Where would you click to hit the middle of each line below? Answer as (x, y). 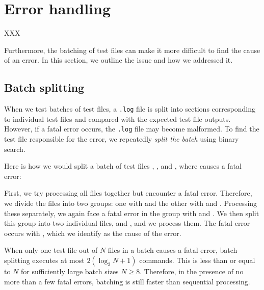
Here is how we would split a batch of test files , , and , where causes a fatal (123, 166)
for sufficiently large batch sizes (70, 271)
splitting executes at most (44, 260)
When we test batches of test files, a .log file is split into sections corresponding (130, 109)
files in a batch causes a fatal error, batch (173, 250)
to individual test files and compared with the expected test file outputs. (117, 118)
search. (15, 149)
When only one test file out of (51, 250)
